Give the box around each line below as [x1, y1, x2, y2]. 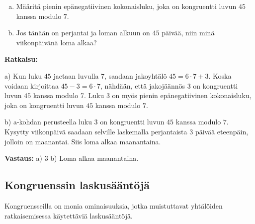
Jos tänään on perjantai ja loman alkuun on [16, 27, 150, 38]
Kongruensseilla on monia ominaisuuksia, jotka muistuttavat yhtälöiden [4, 200, 223, 211]
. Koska [208, 70, 232, 81]
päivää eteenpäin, [195, 126, 249, 136]
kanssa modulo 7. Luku [33, 90, 104, 101]
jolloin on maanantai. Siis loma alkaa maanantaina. [4, 136, 161, 146]
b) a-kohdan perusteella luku [4, 116, 92, 127]
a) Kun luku [4, 70, 42, 81]
